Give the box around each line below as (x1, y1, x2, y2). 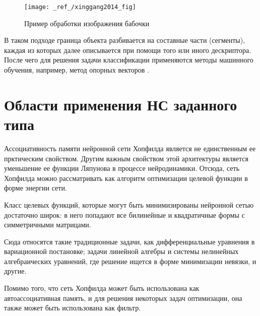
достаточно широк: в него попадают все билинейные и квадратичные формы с (4, 209, 245, 220)
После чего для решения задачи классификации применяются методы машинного (4, 54, 253, 65)
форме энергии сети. (4, 182, 67, 193)
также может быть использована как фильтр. (4, 302, 141, 313)
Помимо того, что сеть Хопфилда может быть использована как (4, 283, 200, 293)
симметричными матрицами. (4, 219, 91, 230)
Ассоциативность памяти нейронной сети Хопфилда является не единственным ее (4, 143, 256, 153)
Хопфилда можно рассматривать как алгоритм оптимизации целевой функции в (4, 172, 248, 183)
